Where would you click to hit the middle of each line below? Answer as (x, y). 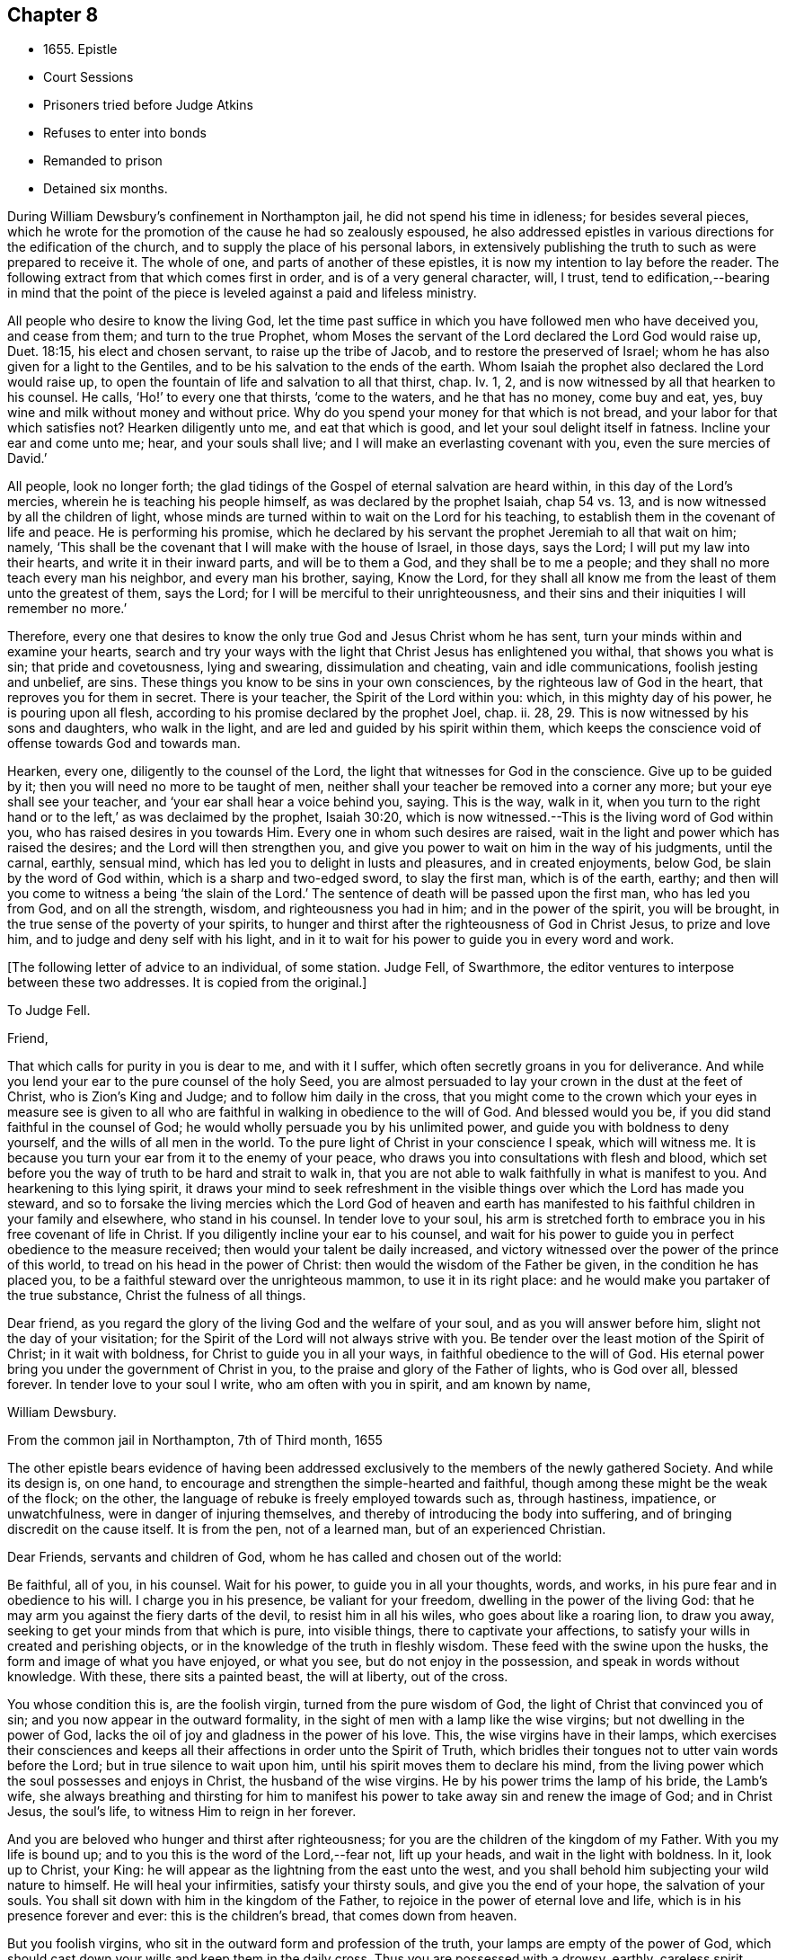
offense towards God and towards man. (124, 744)
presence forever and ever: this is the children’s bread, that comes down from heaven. (262, 1916)
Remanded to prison (103, 161)
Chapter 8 (53, 15)
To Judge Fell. (49, 1011)
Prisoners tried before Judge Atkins (148, 105)
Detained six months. (106, 189)
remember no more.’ (67, 609)
